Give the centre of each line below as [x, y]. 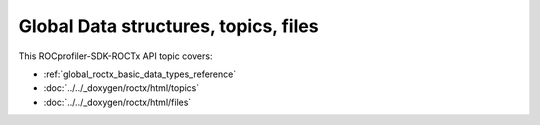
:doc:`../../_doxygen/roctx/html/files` [117, 102]
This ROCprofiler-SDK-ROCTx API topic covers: [115, 56]
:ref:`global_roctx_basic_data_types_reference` [140, 74]
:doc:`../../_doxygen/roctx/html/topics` [121, 88]
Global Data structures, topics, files [168, 26]
